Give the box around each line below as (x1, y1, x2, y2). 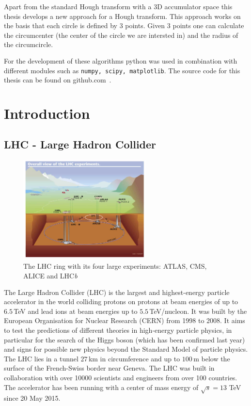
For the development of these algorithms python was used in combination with (4, 55, 237, 65)
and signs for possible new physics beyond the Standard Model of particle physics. (4, 344, 248, 354)
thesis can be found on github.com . (4, 75, 111, 85)
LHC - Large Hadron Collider (4, 136, 157, 151)
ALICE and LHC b (23, 271, 78, 281)
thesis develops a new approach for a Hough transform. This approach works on (4, 11, 241, 21)
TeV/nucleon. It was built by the (149, 306, 247, 316)
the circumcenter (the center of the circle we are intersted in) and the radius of (4, 30, 238, 40)
